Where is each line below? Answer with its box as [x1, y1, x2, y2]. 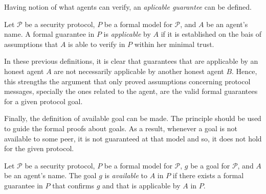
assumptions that [4, 38, 58, 49]
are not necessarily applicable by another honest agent [54, 65, 224, 76]
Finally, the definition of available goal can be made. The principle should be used [4, 113, 261, 124]
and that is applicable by [102, 180, 181, 190]
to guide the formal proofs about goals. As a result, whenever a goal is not [4, 123, 237, 133]
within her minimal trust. [134, 38, 214, 49]
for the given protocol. [4, 143, 74, 154]
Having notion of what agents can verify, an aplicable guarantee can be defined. [4, 2, 252, 12]
